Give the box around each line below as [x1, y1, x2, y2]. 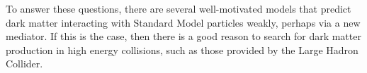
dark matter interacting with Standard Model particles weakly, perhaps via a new [6, 15, 361, 29]
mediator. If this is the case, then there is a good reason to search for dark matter [6, 29, 361, 44]
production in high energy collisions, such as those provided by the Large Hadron [6, 42, 358, 57]
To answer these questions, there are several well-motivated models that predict [6, 1, 351, 15]
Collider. [6, 56, 43, 71]
